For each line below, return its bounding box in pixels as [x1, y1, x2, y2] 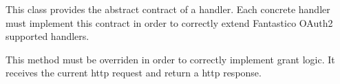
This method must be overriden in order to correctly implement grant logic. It [6, 52, 335, 66]
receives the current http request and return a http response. [6, 65, 262, 80]
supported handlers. [6, 29, 89, 43]
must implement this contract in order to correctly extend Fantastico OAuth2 [6, 15, 333, 30]
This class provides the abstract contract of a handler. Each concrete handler [6, 2, 330, 16]
